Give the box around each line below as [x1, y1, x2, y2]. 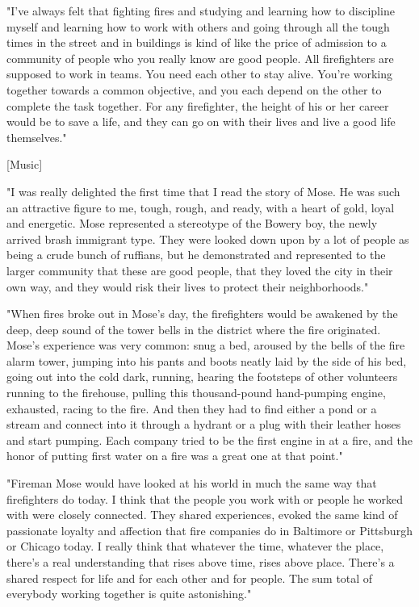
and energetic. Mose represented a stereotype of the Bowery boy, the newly [6, 215, 378, 232]
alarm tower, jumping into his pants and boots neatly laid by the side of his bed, [6, 352, 407, 369]
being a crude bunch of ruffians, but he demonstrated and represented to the [6, 246, 386, 263]
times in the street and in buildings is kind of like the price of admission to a [6, 34, 387, 51]
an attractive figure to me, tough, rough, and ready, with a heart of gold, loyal [6, 199, 395, 216]
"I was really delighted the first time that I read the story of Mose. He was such [6, 182, 400, 199]
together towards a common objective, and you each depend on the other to [6, 81, 382, 98]
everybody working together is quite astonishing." [6, 585, 252, 602]
